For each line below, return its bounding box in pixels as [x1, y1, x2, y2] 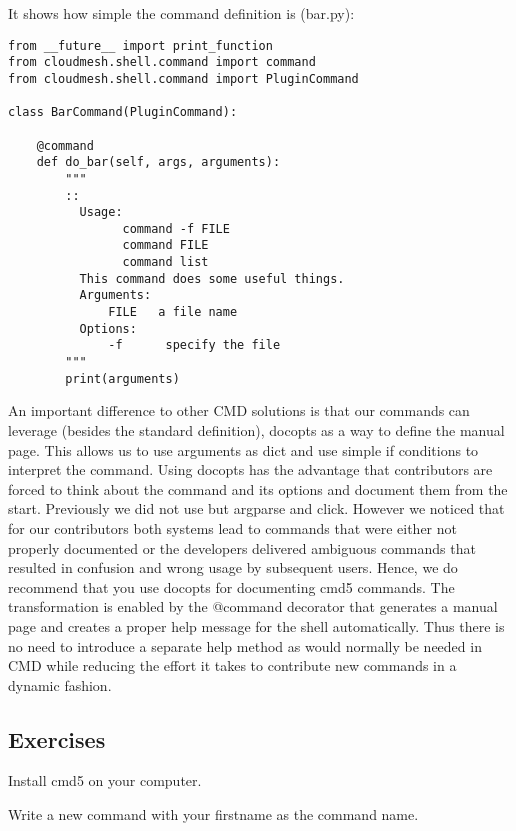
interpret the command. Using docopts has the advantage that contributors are [8, 459, 493, 480]
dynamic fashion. [8, 674, 112, 695]
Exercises [8, 723, 106, 754]
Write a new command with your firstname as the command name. [8, 804, 419, 825]
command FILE [122, 238, 209, 253]
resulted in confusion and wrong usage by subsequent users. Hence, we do [8, 557, 458, 578]
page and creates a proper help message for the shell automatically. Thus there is [8, 615, 505, 636]
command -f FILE [122, 221, 230, 236]
